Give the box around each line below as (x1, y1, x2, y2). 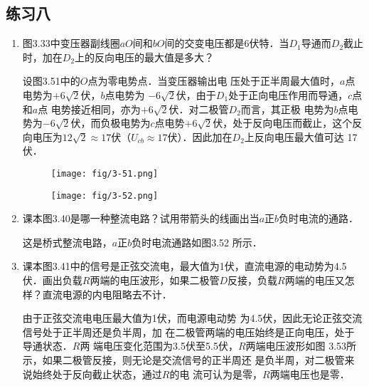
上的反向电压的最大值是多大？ (75, 49, 215, 64)
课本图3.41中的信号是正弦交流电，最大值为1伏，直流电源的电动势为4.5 (22, 259, 347, 273)
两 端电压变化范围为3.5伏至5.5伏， (80, 338, 238, 353)
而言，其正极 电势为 (240, 101, 334, 116)
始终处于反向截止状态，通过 (32, 366, 162, 381)
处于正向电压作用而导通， (228, 87, 348, 102)
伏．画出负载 (22, 273, 82, 288)
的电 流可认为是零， (169, 366, 263, 381)
